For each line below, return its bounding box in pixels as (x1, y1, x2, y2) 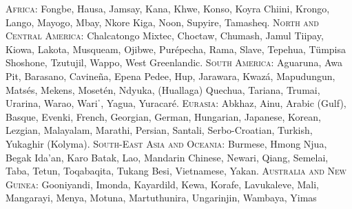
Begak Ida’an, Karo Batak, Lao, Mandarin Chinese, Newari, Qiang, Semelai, (6, 150, 329, 164)
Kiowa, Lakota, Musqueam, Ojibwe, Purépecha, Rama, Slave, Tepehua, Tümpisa (6, 41, 346, 56)
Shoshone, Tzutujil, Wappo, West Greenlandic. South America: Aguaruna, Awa (6, 55, 342, 70)
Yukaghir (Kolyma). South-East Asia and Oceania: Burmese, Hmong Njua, (6, 136, 327, 150)
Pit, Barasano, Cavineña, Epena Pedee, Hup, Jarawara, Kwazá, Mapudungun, (6, 68, 335, 83)
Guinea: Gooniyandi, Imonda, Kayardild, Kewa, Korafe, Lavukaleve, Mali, (6, 177, 320, 191)
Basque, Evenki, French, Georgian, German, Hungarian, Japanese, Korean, (6, 109, 321, 123)
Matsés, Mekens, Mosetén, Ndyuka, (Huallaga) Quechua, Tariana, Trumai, (6, 82, 320, 97)
